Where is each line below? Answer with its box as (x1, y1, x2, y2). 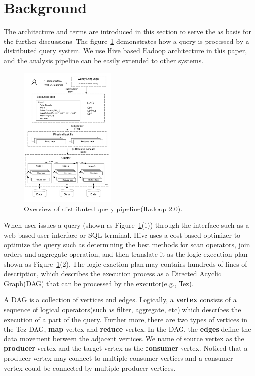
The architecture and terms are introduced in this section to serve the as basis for (4, 26, 251, 37)
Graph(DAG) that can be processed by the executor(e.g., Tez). (4, 278, 194, 288)
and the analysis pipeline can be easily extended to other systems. (4, 55, 204, 65)
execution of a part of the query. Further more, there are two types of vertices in (4, 314, 247, 324)
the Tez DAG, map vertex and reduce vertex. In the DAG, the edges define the (4, 324, 251, 334)
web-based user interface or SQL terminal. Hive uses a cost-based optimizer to (4, 229, 241, 240)
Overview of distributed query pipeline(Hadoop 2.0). (24, 203, 182, 213)
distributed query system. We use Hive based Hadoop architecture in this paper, (4, 45, 247, 56)
